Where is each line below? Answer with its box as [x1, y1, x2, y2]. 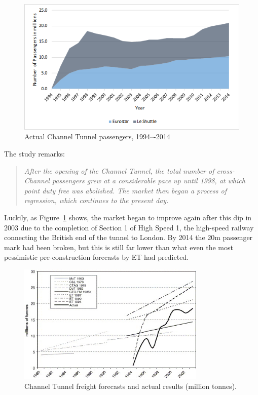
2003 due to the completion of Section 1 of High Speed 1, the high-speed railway [4, 222, 254, 232]
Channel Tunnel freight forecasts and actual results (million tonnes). [24, 381, 237, 391]
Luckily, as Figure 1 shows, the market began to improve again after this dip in [4, 212, 252, 222]
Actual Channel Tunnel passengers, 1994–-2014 [24, 131, 170, 142]
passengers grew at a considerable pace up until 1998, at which [52, 175, 245, 186]
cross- [216, 165, 235, 176]
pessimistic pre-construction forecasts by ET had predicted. [4, 252, 189, 262]
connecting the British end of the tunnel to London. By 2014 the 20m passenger [4, 232, 253, 243]
